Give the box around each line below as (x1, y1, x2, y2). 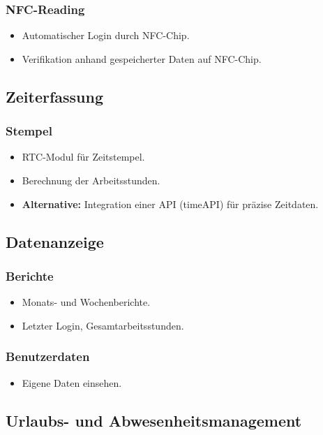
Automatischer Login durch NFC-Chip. (22, 28, 190, 43)
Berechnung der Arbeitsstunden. (22, 173, 160, 187)
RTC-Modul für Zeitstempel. (22, 149, 145, 164)
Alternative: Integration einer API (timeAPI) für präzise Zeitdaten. (22, 196, 319, 211)
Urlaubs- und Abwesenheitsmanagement (6, 409, 302, 431)
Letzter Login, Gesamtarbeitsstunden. (22, 318, 184, 332)
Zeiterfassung (6, 85, 104, 107)
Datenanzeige (6, 230, 104, 252)
